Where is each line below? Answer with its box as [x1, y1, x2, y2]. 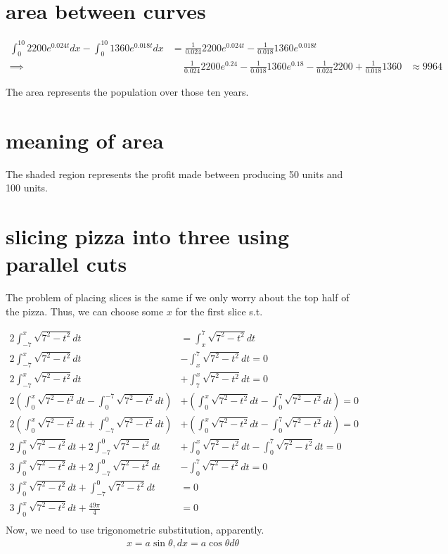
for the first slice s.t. [175, 303, 263, 318]
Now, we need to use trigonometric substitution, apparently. [6, 522, 264, 537]
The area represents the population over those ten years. [6, 84, 249, 99]
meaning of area [6, 125, 164, 154]
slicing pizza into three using [6, 221, 290, 250]
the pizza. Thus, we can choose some [6, 303, 164, 318]
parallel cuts [6, 249, 127, 278]
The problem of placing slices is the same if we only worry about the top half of [6, 290, 350, 305]
